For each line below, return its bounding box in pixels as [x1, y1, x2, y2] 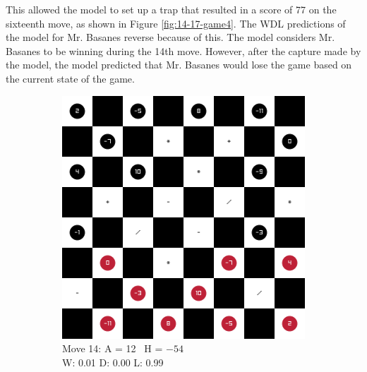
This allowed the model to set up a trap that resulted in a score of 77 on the [6, 2, 337, 16]
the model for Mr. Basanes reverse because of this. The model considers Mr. [6, 30, 335, 44]
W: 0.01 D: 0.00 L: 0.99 [62, 354, 164, 369]
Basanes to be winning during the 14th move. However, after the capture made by [6, 43, 361, 58]
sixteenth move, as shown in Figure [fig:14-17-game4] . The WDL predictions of [6, 16, 346, 30]
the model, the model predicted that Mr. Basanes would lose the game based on [6, 57, 352, 72]
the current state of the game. [6, 71, 135, 85]
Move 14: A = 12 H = [62, 341, 163, 356]
